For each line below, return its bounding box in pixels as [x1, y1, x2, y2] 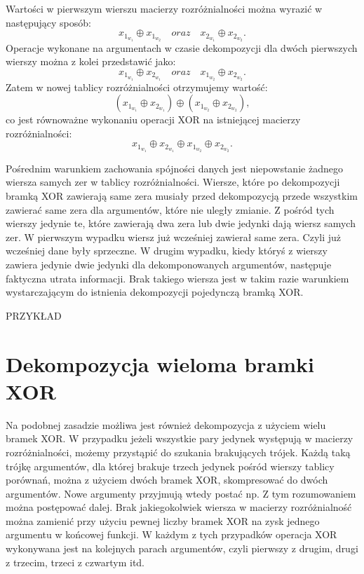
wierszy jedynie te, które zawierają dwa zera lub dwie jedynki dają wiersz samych [6, 216, 356, 231]
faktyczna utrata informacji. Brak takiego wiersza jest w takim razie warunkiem [6, 271, 349, 285]
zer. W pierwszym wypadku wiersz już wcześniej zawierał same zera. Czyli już [6, 229, 341, 244]
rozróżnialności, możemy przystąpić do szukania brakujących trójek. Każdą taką [6, 444, 351, 459]
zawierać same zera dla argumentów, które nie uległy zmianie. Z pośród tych [6, 202, 335, 217]
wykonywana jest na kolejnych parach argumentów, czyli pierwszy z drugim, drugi [6, 541, 358, 556]
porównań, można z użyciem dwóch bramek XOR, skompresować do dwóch [6, 472, 328, 487]
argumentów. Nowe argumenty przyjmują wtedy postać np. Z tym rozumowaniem [6, 486, 356, 500]
